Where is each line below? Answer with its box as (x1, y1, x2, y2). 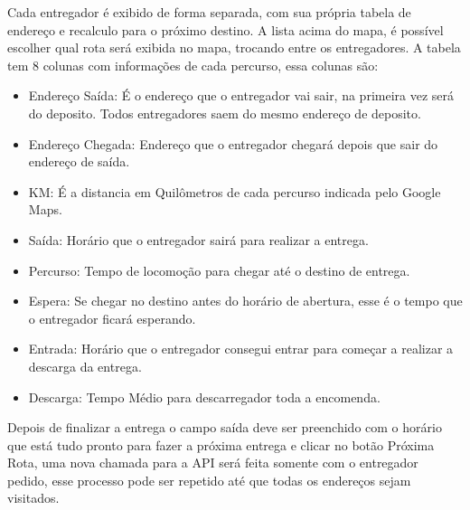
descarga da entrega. (28, 356, 142, 375)
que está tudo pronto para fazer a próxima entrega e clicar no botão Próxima (7, 435, 435, 454)
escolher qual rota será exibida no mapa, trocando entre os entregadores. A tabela (7, 38, 461, 57)
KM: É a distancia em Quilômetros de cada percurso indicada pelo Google (28, 182, 441, 201)
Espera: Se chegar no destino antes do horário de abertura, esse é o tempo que (28, 291, 463, 310)
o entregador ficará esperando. (28, 308, 196, 327)
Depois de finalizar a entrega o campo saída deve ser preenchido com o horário (7, 418, 442, 437)
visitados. (7, 488, 60, 507)
